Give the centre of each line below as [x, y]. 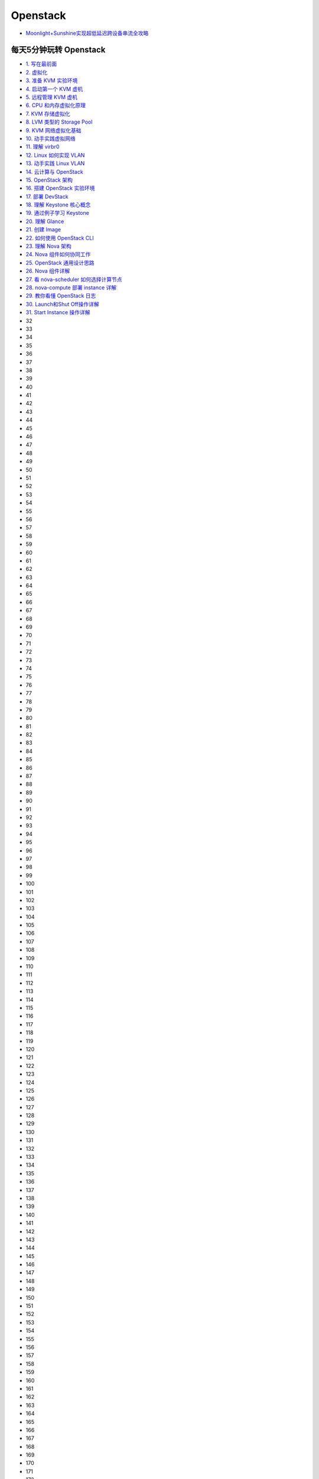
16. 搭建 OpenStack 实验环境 [60, 188]
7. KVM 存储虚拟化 [48, 114]
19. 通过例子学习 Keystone [58, 213]
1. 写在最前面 [41, 64]
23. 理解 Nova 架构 [49, 246]
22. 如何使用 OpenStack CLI [60, 238]
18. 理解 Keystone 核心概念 [58, 205]
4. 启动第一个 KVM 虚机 [54, 89]
